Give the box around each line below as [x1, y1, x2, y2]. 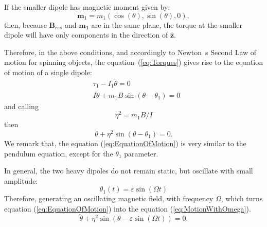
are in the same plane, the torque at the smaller [91, 19, 242, 30]
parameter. [124, 148, 158, 159]
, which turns [221, 193, 263, 204]
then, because [4, 19, 47, 30]
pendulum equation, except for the [4, 148, 113, 159]
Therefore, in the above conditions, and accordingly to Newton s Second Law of [4, 46, 257, 57]
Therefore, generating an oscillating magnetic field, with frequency [4, 193, 213, 204]
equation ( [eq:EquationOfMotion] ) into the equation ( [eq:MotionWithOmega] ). [4, 203, 251, 214]
